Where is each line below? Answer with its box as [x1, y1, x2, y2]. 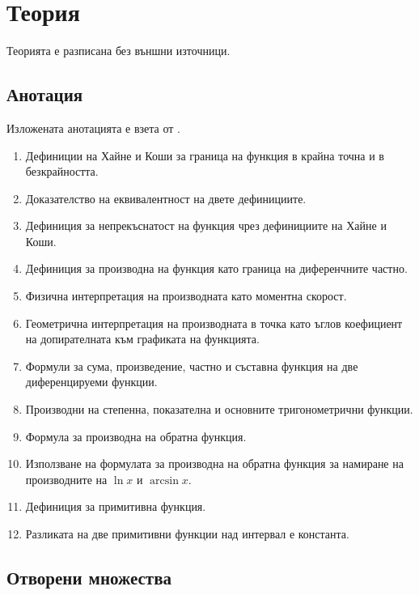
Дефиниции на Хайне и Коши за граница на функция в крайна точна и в [25, 147, 384, 164]
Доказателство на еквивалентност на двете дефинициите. [25, 189, 307, 206]
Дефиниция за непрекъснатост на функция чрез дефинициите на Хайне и [25, 217, 387, 234]
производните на [25, 470, 108, 487]
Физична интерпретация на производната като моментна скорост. [25, 287, 347, 304]
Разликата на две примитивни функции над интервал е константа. [25, 525, 349, 542]
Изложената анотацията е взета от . [6, 119, 180, 136]
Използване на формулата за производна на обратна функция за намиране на [25, 455, 404, 472]
